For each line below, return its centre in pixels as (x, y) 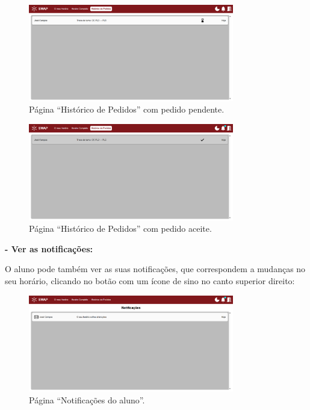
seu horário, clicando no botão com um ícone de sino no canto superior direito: (150, 281)
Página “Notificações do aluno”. (87, 400)
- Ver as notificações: (49, 248)
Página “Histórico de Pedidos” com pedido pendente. (127, 109)
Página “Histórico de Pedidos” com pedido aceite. (120, 228)
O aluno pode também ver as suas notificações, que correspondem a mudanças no (155, 269)
